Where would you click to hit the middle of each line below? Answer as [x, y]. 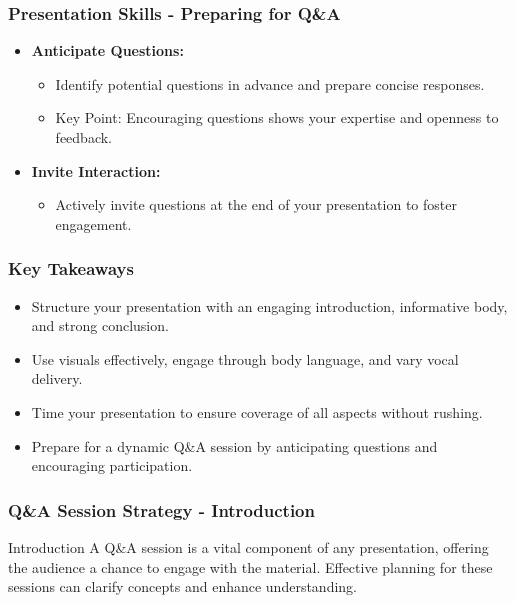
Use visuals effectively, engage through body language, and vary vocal [245, 358]
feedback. [83, 137]
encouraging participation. [112, 465]
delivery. [57, 378]
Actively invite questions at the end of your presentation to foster [256, 204]
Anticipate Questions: [107, 50]
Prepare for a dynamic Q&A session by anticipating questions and [234, 445]
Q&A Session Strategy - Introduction [161, 509]
